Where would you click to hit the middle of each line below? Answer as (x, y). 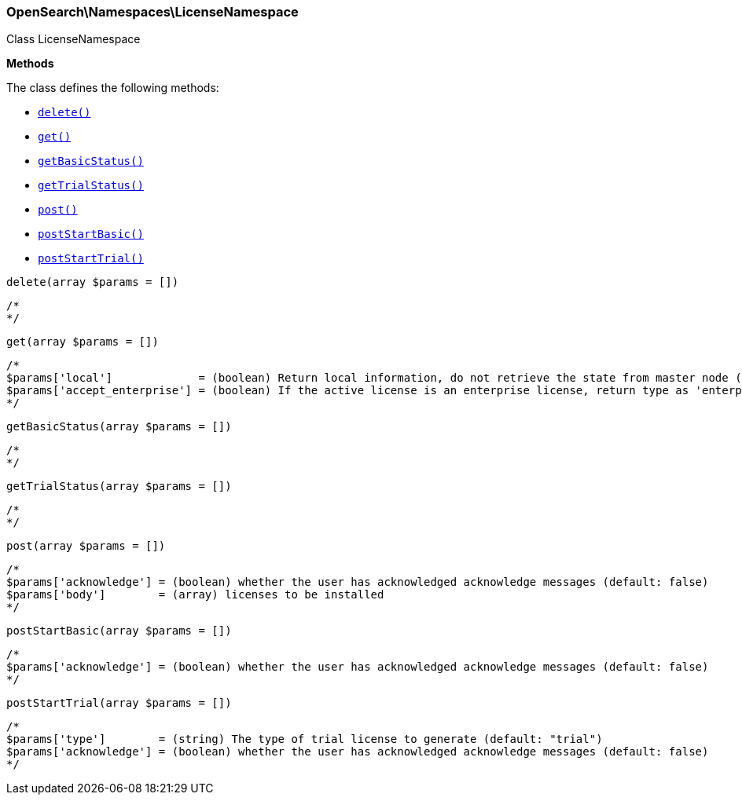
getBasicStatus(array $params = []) (119, 427)
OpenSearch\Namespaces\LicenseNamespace (152, 12)
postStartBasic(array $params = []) (119, 631)
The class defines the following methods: (113, 88)
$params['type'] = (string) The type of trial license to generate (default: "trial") (305, 739)
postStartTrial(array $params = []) (119, 703)
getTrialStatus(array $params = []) (119, 486)
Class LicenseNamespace (73, 39)
